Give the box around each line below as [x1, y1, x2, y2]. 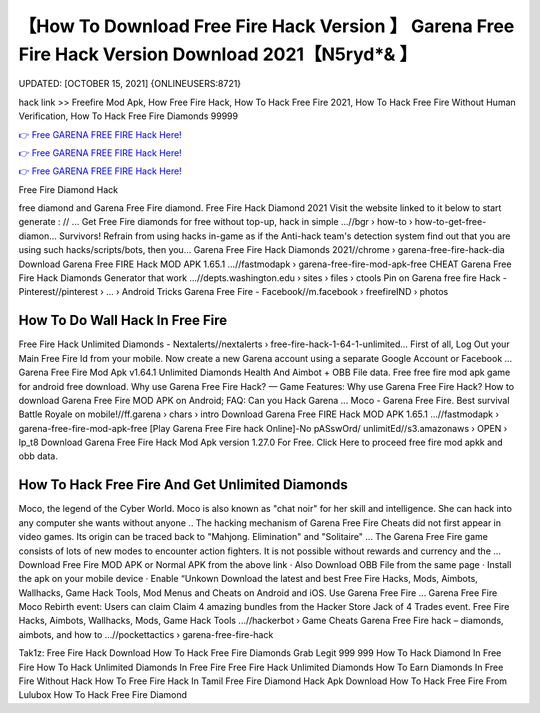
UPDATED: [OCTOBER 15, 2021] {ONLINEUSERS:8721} [18, 78, 242, 90]
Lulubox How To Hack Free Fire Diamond [18, 689, 188, 701]
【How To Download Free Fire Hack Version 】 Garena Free [18, 15, 515, 37]
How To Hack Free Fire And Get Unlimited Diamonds [18, 476, 349, 494]
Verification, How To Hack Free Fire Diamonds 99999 [18, 110, 239, 122]
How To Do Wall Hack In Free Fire [18, 312, 228, 329]
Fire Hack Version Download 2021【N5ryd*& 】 [18, 43, 418, 65]
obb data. [18, 450, 59, 462]
